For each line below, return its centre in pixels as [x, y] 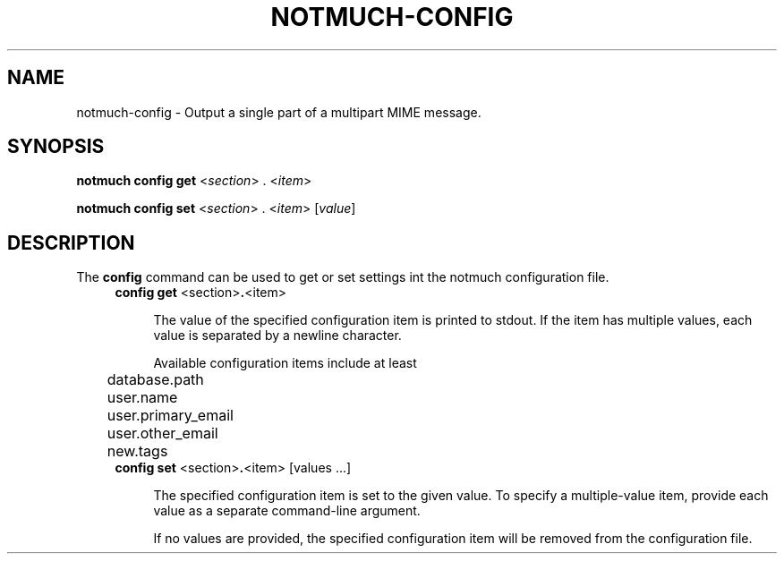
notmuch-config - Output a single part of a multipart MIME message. [279, 112]
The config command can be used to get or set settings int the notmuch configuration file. [343, 277]
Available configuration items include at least [285, 363]
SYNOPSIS [56, 147]
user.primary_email [170, 416]
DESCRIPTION [71, 242]
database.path [155, 380]
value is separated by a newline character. [277, 336]
